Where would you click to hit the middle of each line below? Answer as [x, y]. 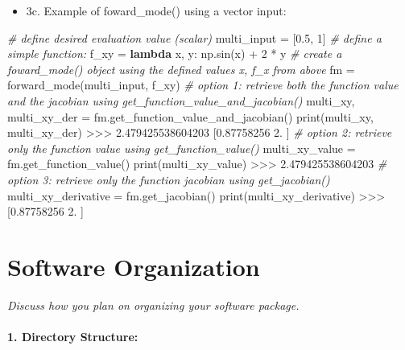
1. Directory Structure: [73, 337]
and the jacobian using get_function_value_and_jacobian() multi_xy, [181, 100]
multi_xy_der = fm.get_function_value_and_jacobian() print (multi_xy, [190, 116]
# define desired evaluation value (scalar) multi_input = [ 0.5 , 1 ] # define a [194, 37]
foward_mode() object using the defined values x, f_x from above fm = [181, 69]
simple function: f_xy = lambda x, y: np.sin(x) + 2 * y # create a [175, 54]
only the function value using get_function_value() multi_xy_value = [182, 148]
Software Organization [134, 266]
